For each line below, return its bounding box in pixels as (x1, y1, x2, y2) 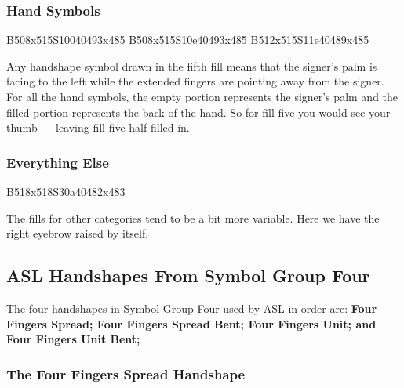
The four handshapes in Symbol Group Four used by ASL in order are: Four (6, 299, 377, 316)
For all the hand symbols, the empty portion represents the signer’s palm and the (6, 89, 399, 104)
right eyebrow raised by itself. (6, 225, 149, 241)
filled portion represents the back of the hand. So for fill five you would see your (6, 103, 391, 120)
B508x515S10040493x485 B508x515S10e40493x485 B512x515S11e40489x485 (6, 31, 369, 48)
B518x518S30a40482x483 (6, 183, 126, 199)
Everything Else (6, 152, 109, 172)
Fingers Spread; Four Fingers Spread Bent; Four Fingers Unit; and (6, 315, 377, 332)
